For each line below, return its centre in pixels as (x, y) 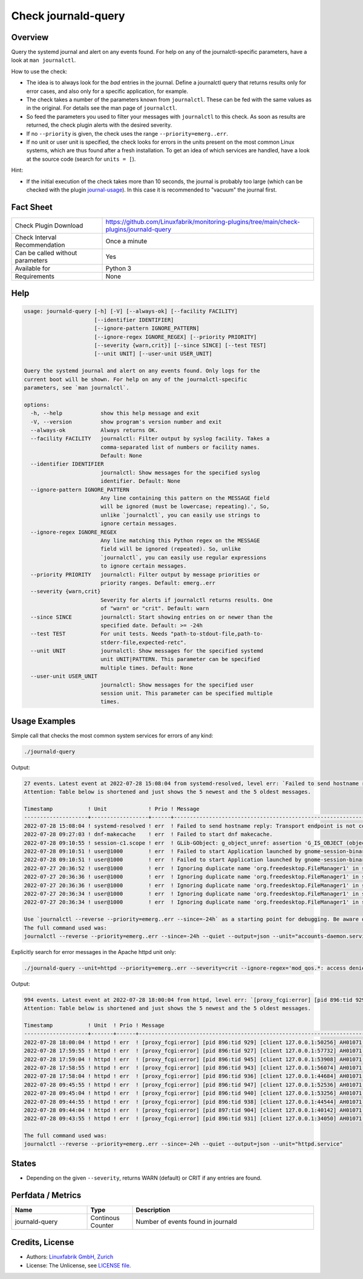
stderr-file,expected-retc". (143, 642)
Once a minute (126, 241)
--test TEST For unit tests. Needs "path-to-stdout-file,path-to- (147, 634)
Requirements (34, 276)
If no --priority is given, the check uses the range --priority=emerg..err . (127, 133)
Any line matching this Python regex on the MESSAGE (180, 540)
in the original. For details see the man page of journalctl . (102, 108)
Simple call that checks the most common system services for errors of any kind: (112, 735)
